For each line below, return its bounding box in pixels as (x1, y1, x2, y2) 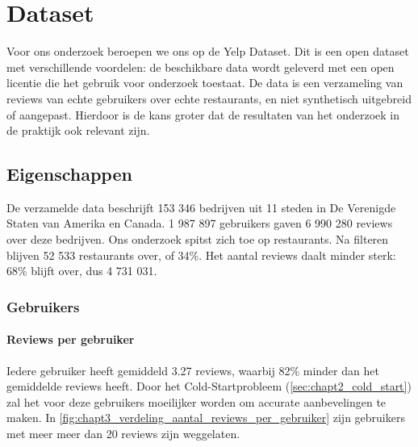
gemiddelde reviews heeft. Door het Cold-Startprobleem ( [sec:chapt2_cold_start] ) (6, 378, 412, 395)
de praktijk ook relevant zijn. (6, 122, 150, 139)
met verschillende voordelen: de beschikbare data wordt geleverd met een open (6, 58, 395, 75)
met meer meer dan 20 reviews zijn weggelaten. (6, 424, 240, 441)
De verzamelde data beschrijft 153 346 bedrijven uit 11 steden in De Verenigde (6, 198, 396, 215)
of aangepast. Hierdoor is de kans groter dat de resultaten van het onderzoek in (6, 106, 400, 123)
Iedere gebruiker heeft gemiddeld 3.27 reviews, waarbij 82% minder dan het (6, 361, 379, 378)
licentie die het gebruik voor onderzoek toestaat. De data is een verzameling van (6, 74, 403, 91)
